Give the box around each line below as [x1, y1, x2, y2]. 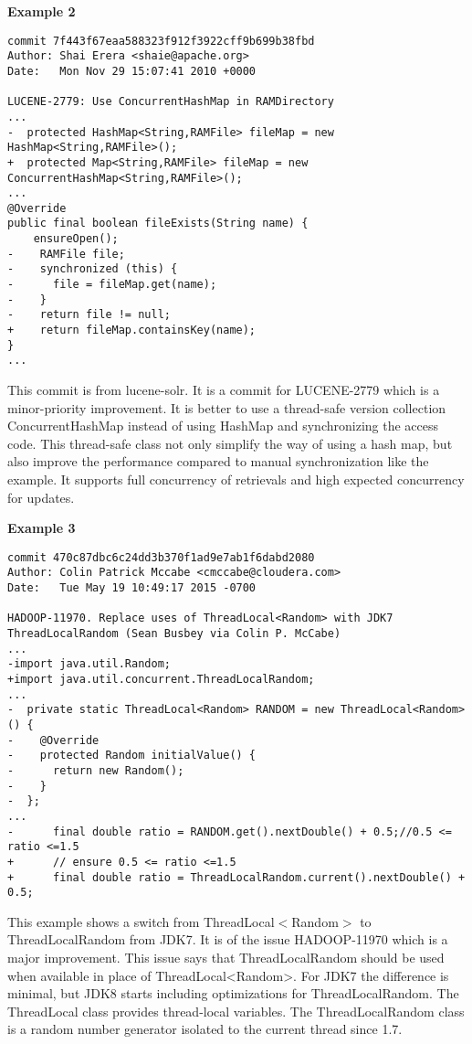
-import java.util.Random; [7, 657, 171, 671]
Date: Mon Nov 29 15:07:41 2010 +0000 [7, 64, 257, 78]
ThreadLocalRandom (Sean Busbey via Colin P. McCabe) [7, 627, 341, 641]
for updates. [7, 487, 75, 506]
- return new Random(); [7, 763, 184, 777]
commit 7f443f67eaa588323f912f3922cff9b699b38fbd [7, 34, 315, 48]
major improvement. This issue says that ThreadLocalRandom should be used [7, 948, 445, 967]
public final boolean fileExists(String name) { [7, 217, 309, 230]
